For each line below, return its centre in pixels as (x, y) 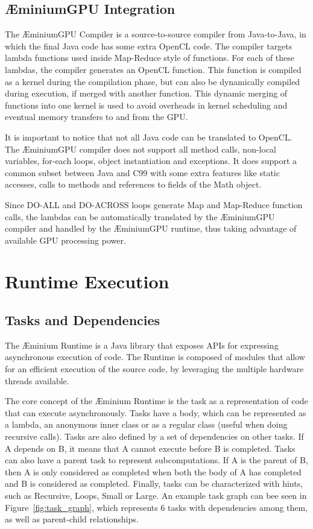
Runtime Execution (87, 281)
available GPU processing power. (65, 240)
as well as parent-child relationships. (72, 519)
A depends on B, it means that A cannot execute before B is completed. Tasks (150, 448)
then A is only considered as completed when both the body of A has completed (153, 471)
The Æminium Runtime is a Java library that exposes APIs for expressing (142, 345)
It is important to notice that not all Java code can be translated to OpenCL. (149, 137)
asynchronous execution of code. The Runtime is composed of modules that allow (155, 357)
